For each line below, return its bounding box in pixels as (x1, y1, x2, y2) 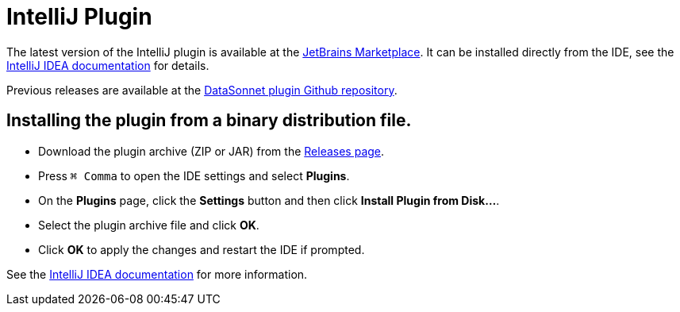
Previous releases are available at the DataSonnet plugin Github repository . (6, 83, 398, 97)
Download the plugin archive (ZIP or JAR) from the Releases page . (38, 144, 385, 158)
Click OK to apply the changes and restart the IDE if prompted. (38, 242, 365, 256)
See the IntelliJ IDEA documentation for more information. (6, 267, 308, 281)
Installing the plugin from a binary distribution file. (6, 110, 412, 131)
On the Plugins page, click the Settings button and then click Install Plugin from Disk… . (38, 193, 500, 207)
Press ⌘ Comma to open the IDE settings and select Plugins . (38, 168, 350, 183)
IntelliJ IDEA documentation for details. (6, 58, 209, 72)
